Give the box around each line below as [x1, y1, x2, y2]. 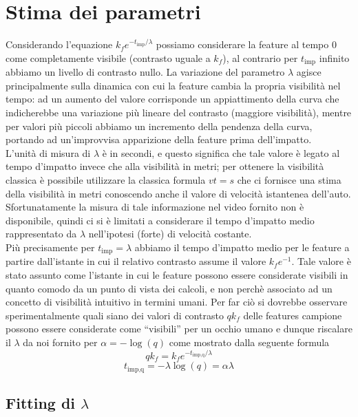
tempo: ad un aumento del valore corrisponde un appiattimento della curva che [6, 92, 339, 106]
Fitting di [6, 392, 76, 413]
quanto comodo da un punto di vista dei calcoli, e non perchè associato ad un [6, 281, 333, 295]
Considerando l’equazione [6, 37, 113, 52]
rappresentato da [6, 226, 77, 241]
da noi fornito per [23, 334, 98, 349]
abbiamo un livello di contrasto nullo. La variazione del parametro [6, 65, 285, 79]
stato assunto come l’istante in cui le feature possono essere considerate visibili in [6, 267, 348, 281]
